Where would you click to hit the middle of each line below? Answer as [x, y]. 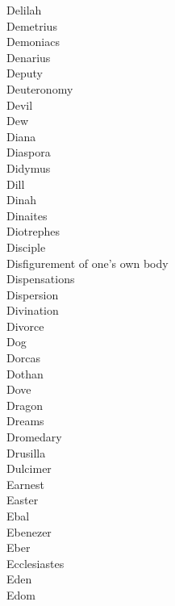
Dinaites [27, 215]
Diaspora [29, 152]
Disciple [26, 247]
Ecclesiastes [35, 563]
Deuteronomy [40, 88]
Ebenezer [29, 531]
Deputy [25, 73]
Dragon [25, 405]
